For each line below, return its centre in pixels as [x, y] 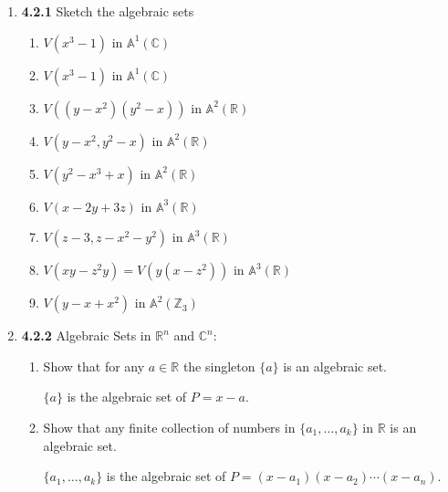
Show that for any [94, 366]
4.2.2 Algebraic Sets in [86, 335]
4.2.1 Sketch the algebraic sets [108, 11]
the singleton [219, 366]
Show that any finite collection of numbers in [169, 427]
